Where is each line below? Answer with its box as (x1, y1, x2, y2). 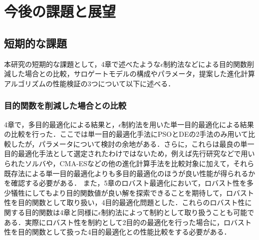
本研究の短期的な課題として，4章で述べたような (4, 58, 161, 69)
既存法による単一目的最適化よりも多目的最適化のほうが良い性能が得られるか (4, 168, 256, 178)
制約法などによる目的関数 (163, 58, 247, 69)
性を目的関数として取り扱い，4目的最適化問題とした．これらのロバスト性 (4, 197, 245, 208)
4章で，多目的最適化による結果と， (4, 119, 119, 129)
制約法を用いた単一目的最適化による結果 (121, 119, 254, 129)
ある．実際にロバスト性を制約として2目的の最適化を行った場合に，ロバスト (4, 217, 252, 227)
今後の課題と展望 (4, 1, 116, 21)
